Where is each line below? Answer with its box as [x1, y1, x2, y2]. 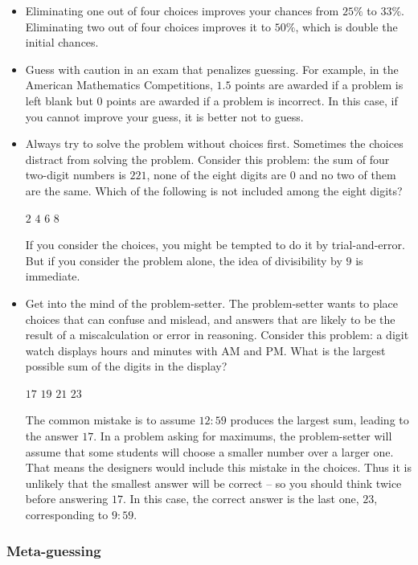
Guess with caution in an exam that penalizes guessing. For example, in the [25, 60, 399, 77]
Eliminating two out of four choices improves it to [25, 18, 272, 35]
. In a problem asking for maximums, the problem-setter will [93, 428, 392, 444]
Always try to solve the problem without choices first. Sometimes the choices [25, 135, 404, 152]
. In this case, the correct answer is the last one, [122, 490, 359, 507]
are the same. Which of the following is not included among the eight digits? [25, 182, 403, 199]
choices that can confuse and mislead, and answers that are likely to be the [25, 310, 395, 327]
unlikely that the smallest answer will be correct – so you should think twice [25, 474, 402, 491]
